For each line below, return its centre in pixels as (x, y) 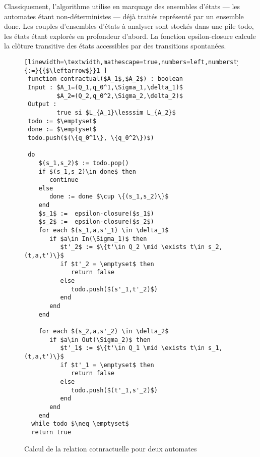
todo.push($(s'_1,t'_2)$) (114, 289)
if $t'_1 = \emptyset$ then (107, 365)
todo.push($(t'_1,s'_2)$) (114, 390)
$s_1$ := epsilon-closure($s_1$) (96, 213)
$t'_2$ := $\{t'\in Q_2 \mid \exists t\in (132, 247)
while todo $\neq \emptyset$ (80, 424)
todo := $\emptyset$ (62, 121)
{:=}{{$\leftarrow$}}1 (62, 70)
